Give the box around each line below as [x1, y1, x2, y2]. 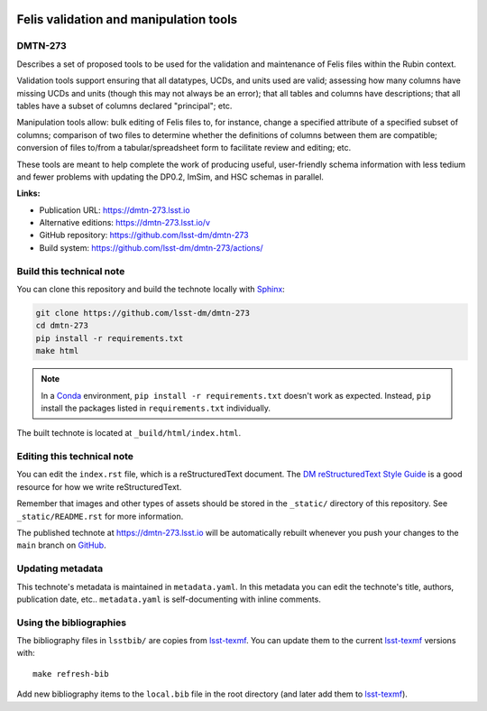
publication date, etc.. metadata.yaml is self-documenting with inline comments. [16, 594, 322, 605]
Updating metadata [16, 562, 104, 575]
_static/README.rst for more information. [16, 511, 184, 522]
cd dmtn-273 [35, 320, 89, 331]
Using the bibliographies [16, 616, 126, 629]
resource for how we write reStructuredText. [16, 481, 182, 492]
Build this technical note [16, 264, 125, 277]
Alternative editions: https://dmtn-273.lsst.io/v [39, 217, 211, 228]
